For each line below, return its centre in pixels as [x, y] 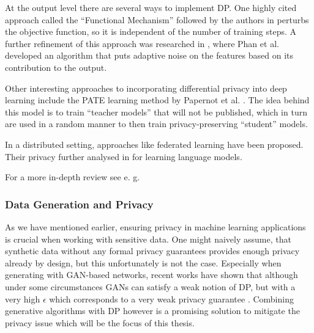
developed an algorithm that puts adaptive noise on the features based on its [149, 55]
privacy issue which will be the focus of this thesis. [100, 322]
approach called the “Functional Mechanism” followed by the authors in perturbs [157, 19]
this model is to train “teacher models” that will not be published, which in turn [156, 112]
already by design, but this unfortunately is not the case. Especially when [143, 262]
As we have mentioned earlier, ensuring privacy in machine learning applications [155, 226]
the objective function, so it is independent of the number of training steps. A [151, 31]
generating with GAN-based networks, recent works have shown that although [151, 275]
